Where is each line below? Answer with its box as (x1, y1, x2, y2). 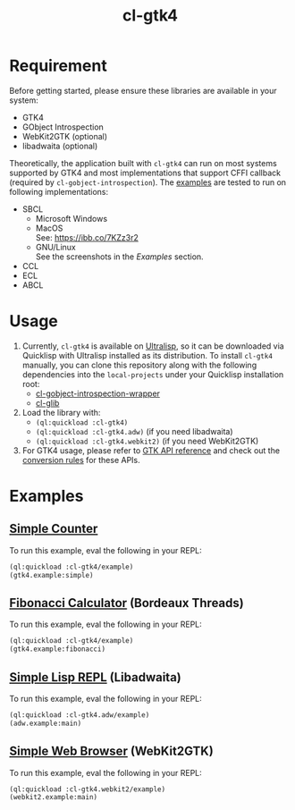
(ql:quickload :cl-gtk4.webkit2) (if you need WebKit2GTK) (35, 435, 259, 446)
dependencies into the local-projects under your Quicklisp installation (21, 368, 284, 380)
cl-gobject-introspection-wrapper (35, 388, 161, 399)
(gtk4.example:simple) (9, 570, 94, 579)
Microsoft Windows (35, 213, 108, 224)
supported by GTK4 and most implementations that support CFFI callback (9, 167, 282, 178)
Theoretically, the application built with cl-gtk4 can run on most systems (9, 157, 277, 168)
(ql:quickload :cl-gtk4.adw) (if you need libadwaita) (35, 426, 234, 436)
